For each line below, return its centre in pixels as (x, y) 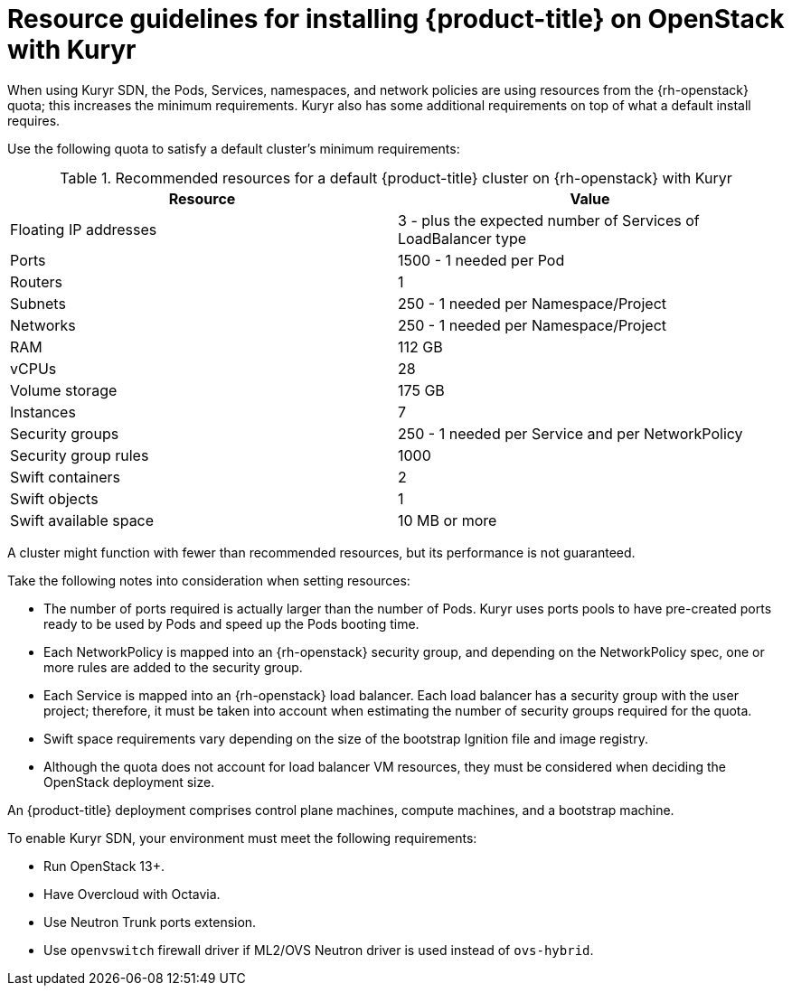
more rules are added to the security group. (173, 667)
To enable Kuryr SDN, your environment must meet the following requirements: (242, 838)
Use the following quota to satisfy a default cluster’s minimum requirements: (234, 148)
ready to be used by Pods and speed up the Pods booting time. (231, 623)
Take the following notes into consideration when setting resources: (209, 580)
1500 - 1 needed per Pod (481, 260)
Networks (43, 325)
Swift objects (54, 498)
